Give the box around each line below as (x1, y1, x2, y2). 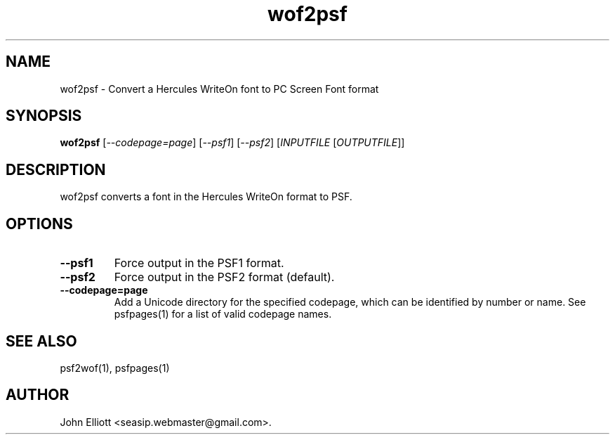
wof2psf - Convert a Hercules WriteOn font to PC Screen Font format (60, 82, 379, 95)
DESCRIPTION (6, 160, 106, 179)
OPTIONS (6, 214, 73, 233)
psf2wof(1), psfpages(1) (60, 361, 170, 374)
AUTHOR (6, 386, 70, 404)
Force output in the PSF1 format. (114, 256, 284, 271)
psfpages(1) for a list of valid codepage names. (114, 308, 332, 321)
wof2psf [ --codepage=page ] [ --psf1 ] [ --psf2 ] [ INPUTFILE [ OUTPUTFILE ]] (60, 136, 405, 149)
